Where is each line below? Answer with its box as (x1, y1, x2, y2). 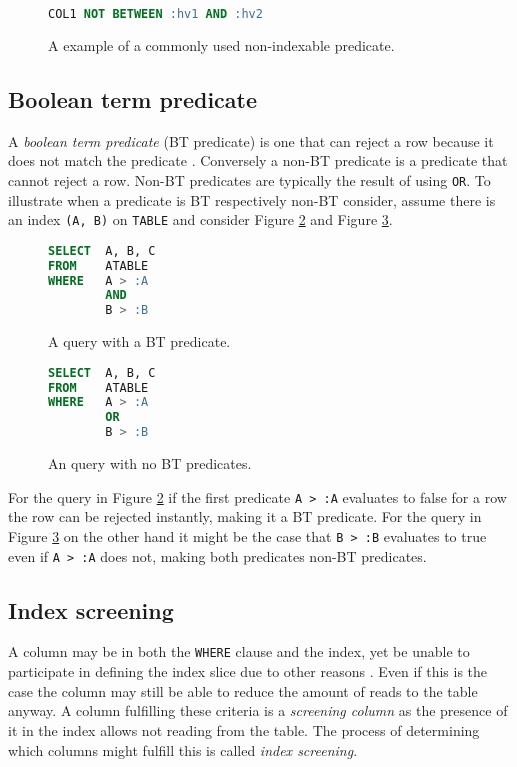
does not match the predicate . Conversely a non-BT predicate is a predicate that (8, 150, 508, 171)
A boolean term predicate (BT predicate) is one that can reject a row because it (8, 130, 494, 151)
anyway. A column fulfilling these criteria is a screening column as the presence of (8, 700, 508, 721)
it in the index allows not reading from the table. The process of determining (8, 719, 480, 740)
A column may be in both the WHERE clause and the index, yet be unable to (8, 641, 470, 662)
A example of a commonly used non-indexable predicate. (48, 34, 395, 55)
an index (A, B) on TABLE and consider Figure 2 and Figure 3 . (8, 209, 393, 230)
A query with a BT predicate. (48, 331, 231, 352)
